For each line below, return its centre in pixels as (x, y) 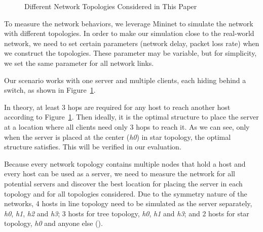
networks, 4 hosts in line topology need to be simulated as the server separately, (128, 203)
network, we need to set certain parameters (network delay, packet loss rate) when (132, 43)
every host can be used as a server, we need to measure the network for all (120, 173)
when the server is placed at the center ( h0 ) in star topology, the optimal (118, 137)
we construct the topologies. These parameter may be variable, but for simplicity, (130, 53)
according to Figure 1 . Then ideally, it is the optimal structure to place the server (131, 117)
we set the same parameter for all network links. (79, 63)
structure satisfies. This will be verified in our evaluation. (93, 147)
